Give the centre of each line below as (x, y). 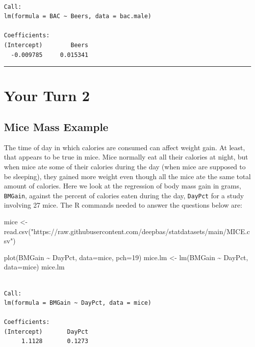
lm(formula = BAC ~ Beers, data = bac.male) (78, 16)
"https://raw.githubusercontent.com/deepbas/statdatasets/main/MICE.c (140, 231)
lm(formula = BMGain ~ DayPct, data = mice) (78, 303)
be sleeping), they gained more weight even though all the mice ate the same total (127, 176)
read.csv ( (17, 231)
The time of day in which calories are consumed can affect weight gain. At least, (125, 147)
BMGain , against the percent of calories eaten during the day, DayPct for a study (124, 195)
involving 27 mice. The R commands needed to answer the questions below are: (123, 205)
